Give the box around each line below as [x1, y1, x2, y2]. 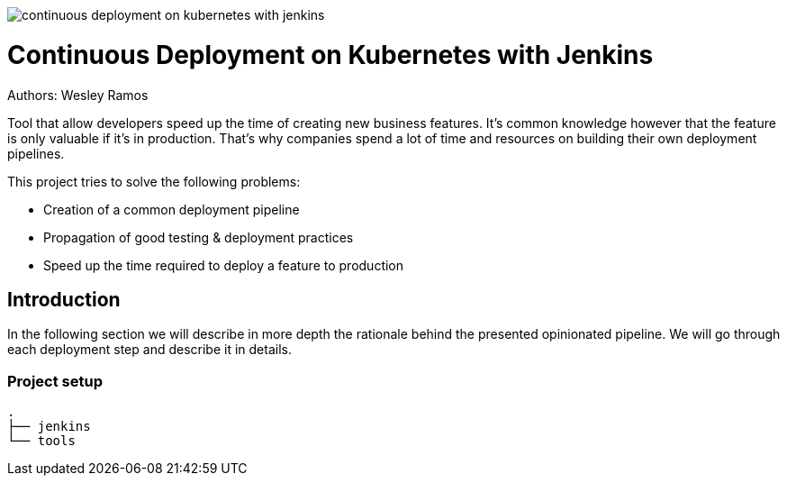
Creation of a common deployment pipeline [43, 201, 300, 217]
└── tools [7, 433, 76, 449]
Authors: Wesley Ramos [7, 87, 149, 103]
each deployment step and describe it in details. [7, 342, 292, 358]
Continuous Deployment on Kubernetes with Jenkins [7, 39, 654, 70]
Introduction [7, 287, 121, 311]
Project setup [7, 371, 103, 390]
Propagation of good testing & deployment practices [43, 229, 354, 245]
